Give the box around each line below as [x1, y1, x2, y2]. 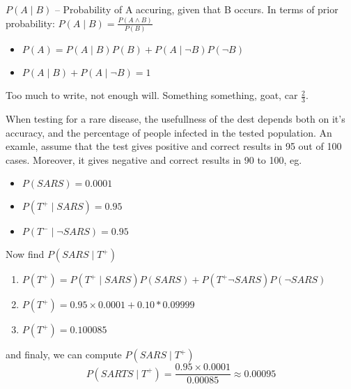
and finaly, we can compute [6, 347, 122, 362]
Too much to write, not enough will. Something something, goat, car [6, 88, 298, 102]
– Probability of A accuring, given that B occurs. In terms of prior [54, 2, 338, 16]
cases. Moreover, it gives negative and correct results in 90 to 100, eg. [6, 152, 302, 167]
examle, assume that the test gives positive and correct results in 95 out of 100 [6, 139, 342, 153]
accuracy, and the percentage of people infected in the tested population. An [6, 125, 332, 139]
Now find [6, 247, 45, 261]
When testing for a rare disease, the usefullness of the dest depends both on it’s [6, 112, 345, 126]
